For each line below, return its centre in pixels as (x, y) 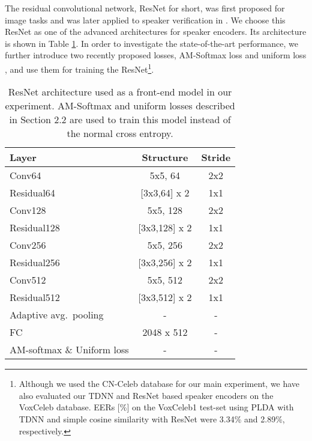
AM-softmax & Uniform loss (69, 350)
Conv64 (25, 175)
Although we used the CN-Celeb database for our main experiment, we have (159, 384)
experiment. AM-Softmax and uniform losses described (120, 106)
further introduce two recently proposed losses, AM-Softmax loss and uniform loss (156, 55)
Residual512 (35, 297)
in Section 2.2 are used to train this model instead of (120, 120)
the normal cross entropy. (120, 133)
